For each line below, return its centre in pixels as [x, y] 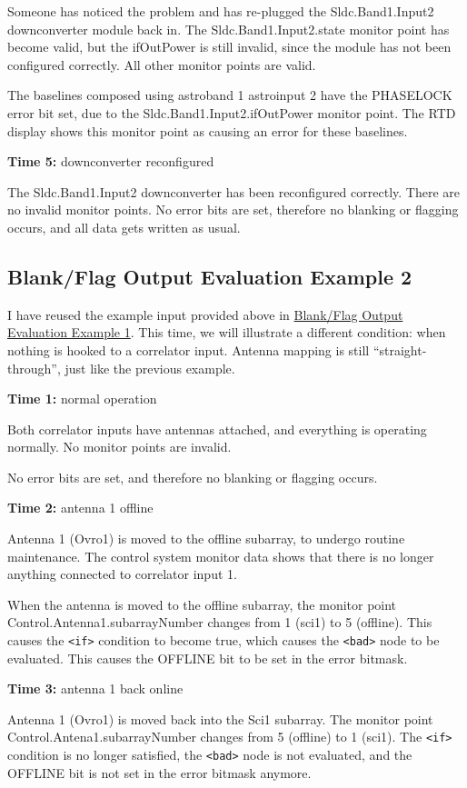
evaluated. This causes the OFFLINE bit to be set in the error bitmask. [208, 658]
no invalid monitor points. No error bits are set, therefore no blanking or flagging [233, 209]
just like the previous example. [150, 368]
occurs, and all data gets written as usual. [124, 227]
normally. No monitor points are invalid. [119, 447]
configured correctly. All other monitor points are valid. [162, 64]
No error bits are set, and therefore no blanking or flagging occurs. [193, 477]
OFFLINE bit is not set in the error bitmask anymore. [159, 772]
